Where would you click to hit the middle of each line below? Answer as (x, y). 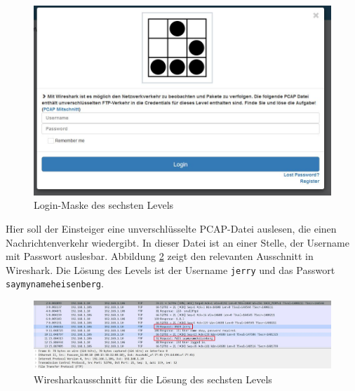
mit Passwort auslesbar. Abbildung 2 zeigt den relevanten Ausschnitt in (160, 256)
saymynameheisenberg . (55, 283)
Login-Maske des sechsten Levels (104, 205)
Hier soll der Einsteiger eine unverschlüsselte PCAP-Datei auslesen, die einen (171, 228)
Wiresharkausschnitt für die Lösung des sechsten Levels (153, 379)
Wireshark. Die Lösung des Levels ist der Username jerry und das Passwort (170, 269)
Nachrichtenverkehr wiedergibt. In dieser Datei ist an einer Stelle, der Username (177, 242)
